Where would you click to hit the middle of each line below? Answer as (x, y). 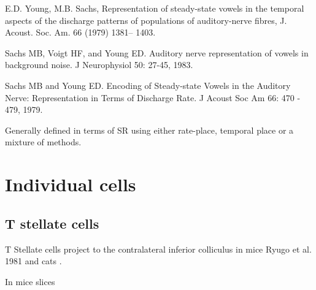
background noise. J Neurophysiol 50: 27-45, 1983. (99, 65)
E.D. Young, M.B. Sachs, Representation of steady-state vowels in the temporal (155, 8)
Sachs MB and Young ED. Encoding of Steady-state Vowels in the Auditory (148, 85)
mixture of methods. (43, 142)
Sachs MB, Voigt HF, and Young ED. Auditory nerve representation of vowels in (157, 52)
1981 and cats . (33, 261)
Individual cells (71, 184)
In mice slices (30, 281)
